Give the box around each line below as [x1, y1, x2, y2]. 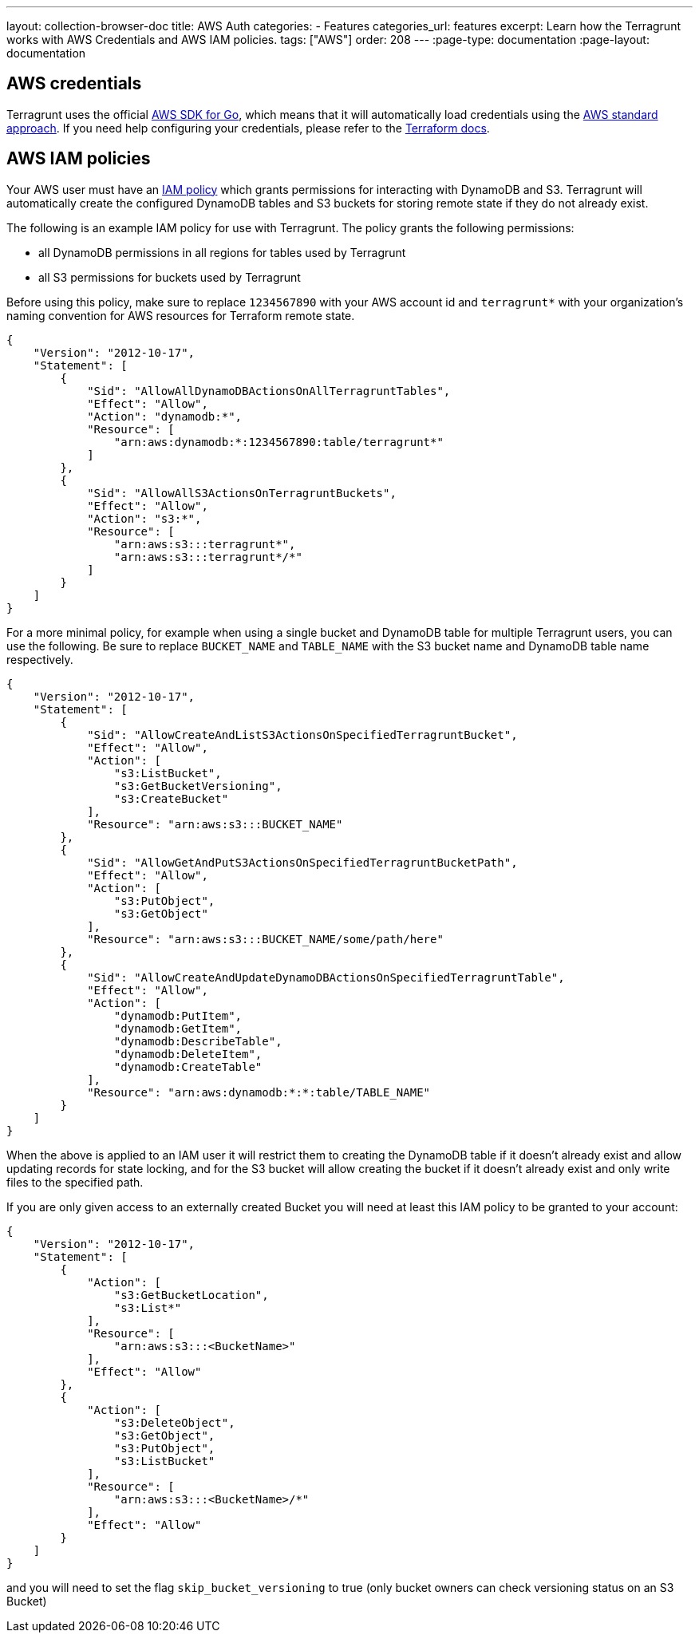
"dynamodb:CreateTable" [113, 1060, 263, 1073]
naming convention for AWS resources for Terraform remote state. [6, 308, 355, 322]
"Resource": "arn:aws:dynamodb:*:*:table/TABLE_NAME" [87, 1085, 431, 1099]
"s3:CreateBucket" [113, 792, 229, 805]
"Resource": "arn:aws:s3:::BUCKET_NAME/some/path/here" [87, 932, 444, 946]
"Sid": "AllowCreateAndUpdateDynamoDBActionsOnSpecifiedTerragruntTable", [87, 970, 565, 984]
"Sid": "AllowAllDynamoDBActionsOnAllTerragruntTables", [87, 384, 451, 397]
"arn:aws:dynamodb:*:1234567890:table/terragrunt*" [113, 435, 444, 448]
